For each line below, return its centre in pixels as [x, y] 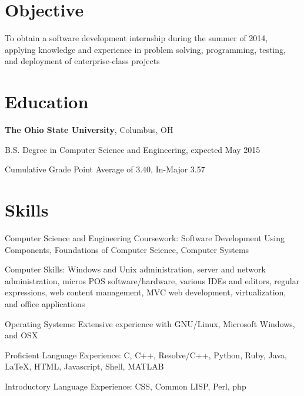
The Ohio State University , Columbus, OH [89, 130]
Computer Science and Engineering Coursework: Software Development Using [145, 237]
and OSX [21, 335]
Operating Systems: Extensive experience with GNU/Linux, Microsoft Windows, [150, 323]
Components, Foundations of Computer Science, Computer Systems [127, 249]
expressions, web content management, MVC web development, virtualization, [146, 292]
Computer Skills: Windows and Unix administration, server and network [135, 269]
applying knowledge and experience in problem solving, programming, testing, [145, 49]
